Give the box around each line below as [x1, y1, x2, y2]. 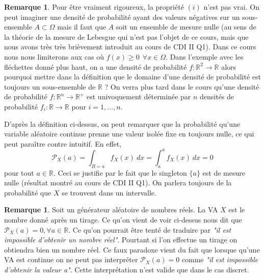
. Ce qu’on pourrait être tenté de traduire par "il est [68, 224, 231, 235]
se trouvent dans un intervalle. [62, 187, 156, 198]
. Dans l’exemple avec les [166, 51, 244, 62]
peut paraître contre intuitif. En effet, [4, 138, 122, 149]
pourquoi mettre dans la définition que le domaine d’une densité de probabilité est [4, 71, 261, 82]
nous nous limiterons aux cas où [4, 51, 104, 62]
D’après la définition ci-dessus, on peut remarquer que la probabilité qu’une [4, 118, 241, 129]
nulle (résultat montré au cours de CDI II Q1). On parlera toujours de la [4, 177, 232, 188]
